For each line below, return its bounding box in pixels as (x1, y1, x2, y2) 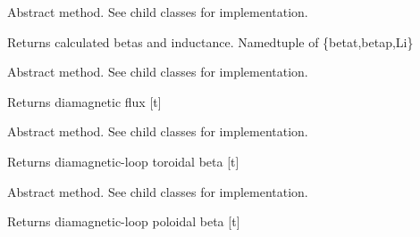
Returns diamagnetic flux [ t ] (7, 92, 162, 110)
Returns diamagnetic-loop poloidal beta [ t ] (7, 212, 240, 231)
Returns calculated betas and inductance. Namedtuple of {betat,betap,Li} (7, 32, 414, 51)
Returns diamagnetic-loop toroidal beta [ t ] (7, 151, 239, 170)
